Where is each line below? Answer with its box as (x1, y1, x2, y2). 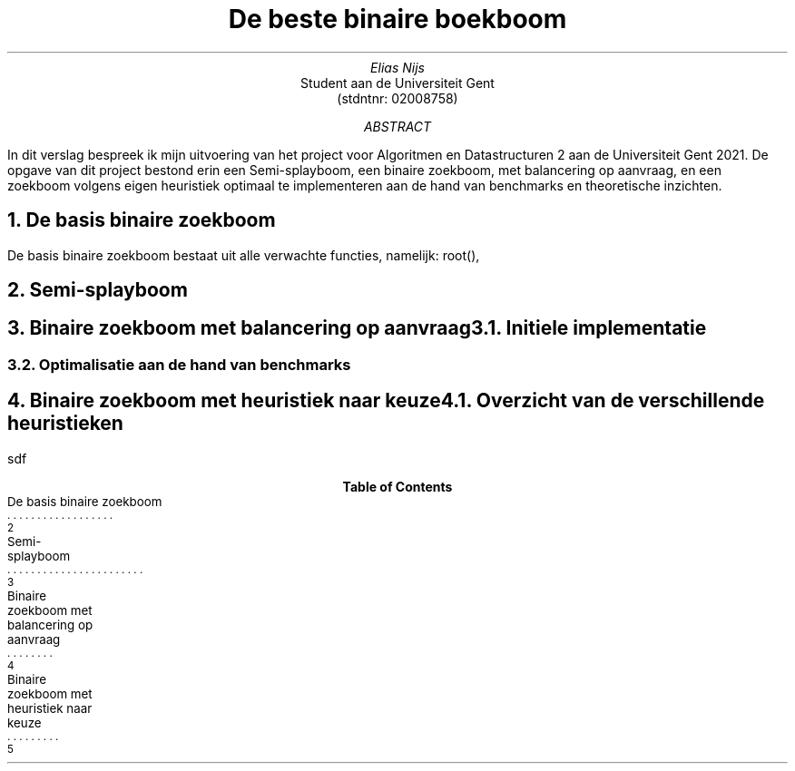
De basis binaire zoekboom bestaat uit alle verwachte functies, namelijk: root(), (7, 247, 480, 263)
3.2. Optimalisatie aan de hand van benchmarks (7, 355, 351, 374)
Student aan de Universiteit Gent (300, 74, 495, 91)
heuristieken (7, 412, 123, 435)
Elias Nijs (370, 59, 425, 75)
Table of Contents (342, 478, 453, 494)
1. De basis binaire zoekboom (7, 209, 276, 232)
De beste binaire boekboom (228, 4, 567, 34)
